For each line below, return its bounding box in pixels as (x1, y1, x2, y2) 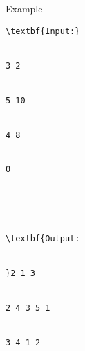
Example (6, 1, 43, 15)
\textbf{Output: (6, 234, 80, 244)
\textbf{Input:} (6, 26, 80, 36)
